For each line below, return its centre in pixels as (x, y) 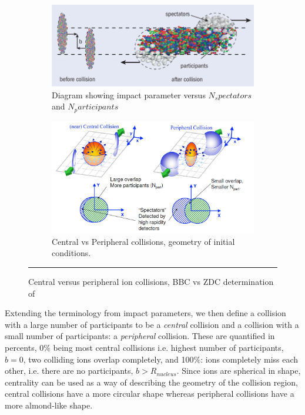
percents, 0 (24, 347)
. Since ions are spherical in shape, (239, 371)
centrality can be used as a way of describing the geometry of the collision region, (151, 382)
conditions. (71, 253)
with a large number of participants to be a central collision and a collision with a (152, 324)
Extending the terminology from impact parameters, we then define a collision (145, 313)
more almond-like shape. (49, 405)
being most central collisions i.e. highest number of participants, (168, 347)
